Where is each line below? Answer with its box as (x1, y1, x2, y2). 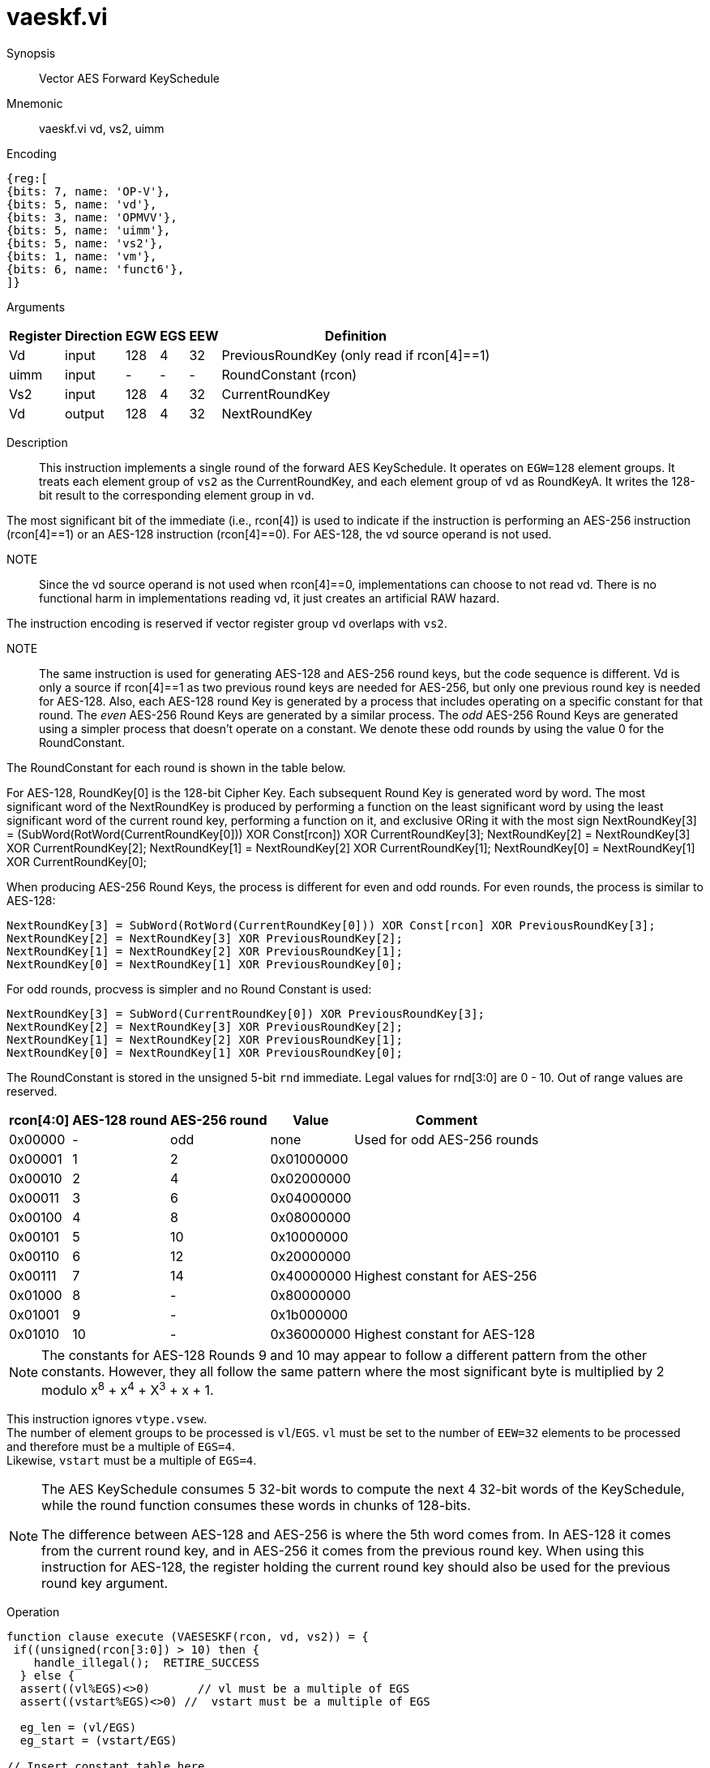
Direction (65, 327, 122, 344)
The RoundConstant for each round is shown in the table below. (6, 760, 346, 775)
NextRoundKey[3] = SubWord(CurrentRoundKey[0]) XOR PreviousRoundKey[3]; (6, 1006, 485, 1020)
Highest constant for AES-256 (354, 1267, 537, 1284)
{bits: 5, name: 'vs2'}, (6, 236, 164, 250)
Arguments (6, 299, 66, 314)
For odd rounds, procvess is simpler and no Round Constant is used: (6, 981, 372, 996)
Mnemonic (6, 96, 63, 110)
